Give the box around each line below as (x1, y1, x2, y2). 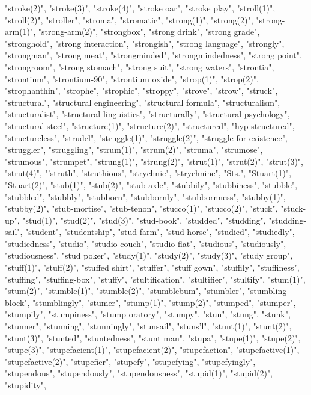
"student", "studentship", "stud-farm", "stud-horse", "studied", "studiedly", (25, 225, 295, 238)
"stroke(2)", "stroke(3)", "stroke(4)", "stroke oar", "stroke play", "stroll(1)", (5, 2, 276, 14)
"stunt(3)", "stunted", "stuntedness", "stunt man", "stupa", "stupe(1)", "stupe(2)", (5, 331, 301, 344)
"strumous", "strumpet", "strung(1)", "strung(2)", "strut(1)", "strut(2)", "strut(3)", (5, 155, 303, 167)
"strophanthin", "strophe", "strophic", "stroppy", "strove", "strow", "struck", (5, 84, 278, 97)
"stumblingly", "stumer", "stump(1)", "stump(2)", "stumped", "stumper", (32, 296, 296, 308)
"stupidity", (5, 379, 46, 391)
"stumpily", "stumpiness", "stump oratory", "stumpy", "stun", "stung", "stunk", (5, 308, 291, 320)
